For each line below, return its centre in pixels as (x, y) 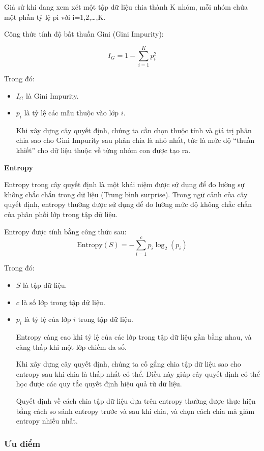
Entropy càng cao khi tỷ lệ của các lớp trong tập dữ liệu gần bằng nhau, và (134, 336)
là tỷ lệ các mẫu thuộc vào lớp (71, 113)
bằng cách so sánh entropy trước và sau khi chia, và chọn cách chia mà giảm (135, 411)
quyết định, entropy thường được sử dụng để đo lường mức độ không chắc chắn (128, 204)
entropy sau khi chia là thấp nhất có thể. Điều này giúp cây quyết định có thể (138, 373)
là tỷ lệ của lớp (48, 319)
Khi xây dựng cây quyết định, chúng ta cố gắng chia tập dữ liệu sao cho (128, 364)
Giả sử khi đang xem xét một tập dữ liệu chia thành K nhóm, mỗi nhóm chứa (126, 7)
